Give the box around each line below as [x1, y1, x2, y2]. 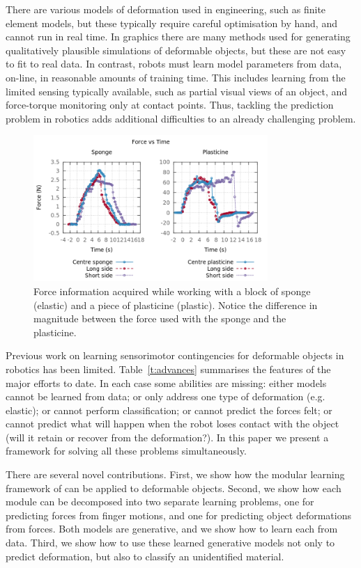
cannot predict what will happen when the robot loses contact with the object [6, 416, 339, 431]
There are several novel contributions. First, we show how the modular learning [6, 467, 345, 482]
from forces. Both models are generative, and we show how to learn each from [6, 521, 338, 536]
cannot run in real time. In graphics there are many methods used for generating [6, 29, 351, 44]
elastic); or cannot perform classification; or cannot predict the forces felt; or [6, 402, 332, 417]
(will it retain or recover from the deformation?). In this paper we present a [6, 429, 329, 444]
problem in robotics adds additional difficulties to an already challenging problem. [6, 111, 356, 125]
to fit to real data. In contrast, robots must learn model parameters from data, [6, 56, 342, 71]
